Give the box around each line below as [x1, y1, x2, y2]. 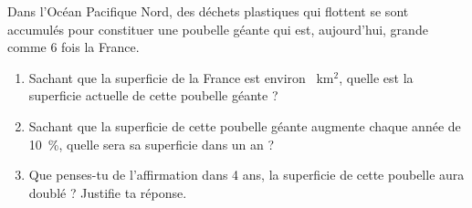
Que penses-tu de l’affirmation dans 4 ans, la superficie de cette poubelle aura [28, 165, 465, 184]
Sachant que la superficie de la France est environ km [28, 68, 334, 87]
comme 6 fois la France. [7, 37, 140, 57]
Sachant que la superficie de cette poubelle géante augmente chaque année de [28, 116, 461, 135]
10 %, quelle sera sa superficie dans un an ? [28, 134, 275, 153]
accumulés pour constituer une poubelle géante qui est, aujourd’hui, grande [7, 19, 428, 38]
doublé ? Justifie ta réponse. [28, 182, 187, 202]
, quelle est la [339, 68, 414, 87]
